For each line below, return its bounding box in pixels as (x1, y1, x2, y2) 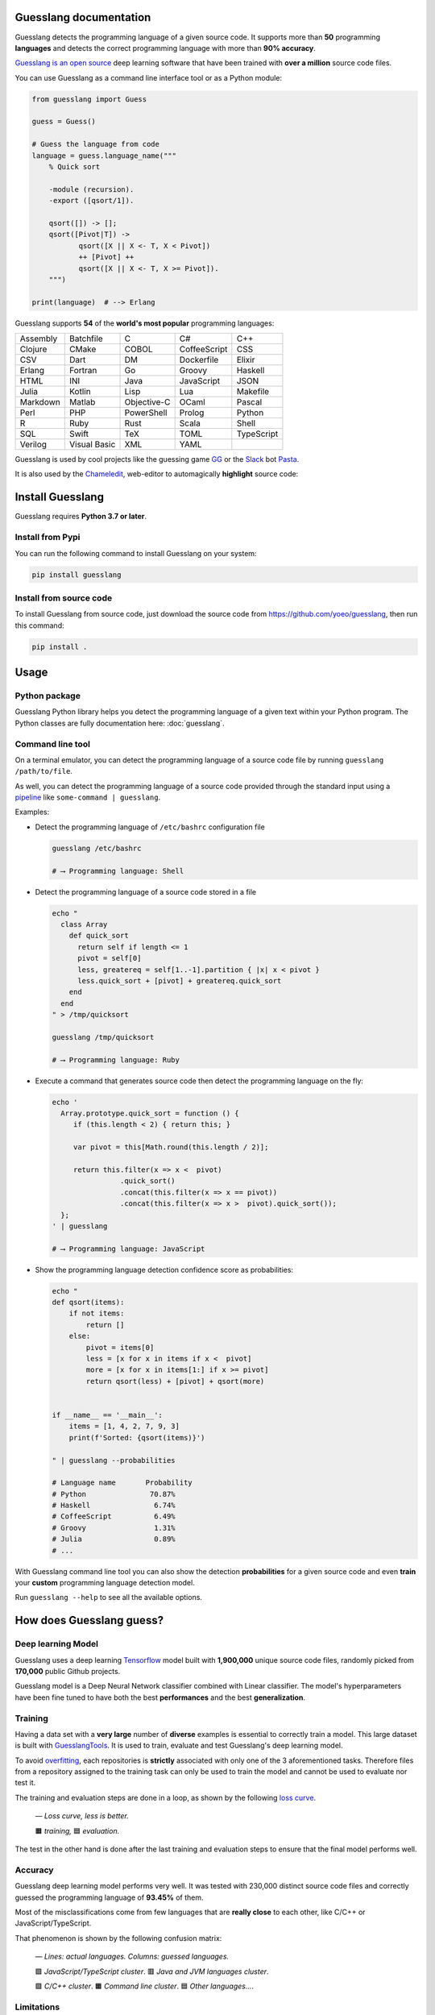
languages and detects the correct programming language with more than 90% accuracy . (14, 43, 316, 52)
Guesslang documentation (14, 10, 151, 24)
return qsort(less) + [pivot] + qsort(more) (85, 1377, 265, 1386)
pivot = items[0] (85, 1343, 155, 1352)
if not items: (68, 1309, 125, 1318)
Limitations (14, 2001, 60, 2013)
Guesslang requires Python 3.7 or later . (14, 512, 147, 521)
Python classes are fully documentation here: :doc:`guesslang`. (14, 718, 225, 728)
